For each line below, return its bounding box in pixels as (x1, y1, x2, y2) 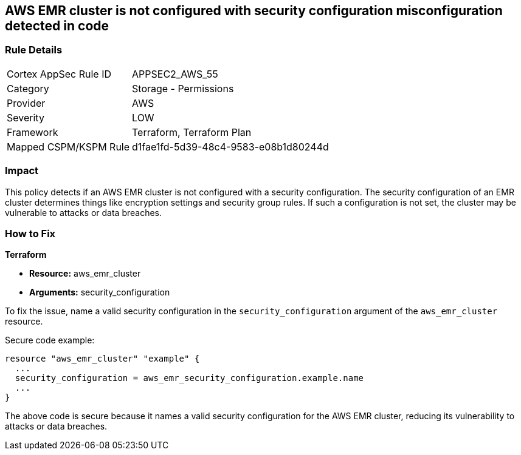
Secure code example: (5, 335, 95, 346)
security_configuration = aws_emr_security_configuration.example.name (15, 373, 364, 383)
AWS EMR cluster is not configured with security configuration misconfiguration (5, 3, 503, 18)
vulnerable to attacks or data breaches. (5, 207, 162, 218)
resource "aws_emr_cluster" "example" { (5, 354, 200, 364)
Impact (5, 164, 39, 177)
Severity (7, 111, 44, 124)
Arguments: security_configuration (29, 287, 170, 298)
